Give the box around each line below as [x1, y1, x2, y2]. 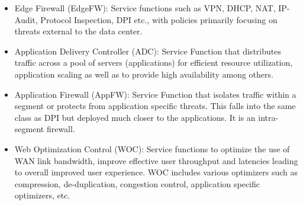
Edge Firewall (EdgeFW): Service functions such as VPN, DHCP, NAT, [14, 2, 276, 14]
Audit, [14, 13, 38, 25]
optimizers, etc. [14, 189, 70, 201]
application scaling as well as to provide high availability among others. [14, 68, 273, 80]
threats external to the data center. [14, 25, 143, 37]
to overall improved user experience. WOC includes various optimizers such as [14, 166, 298, 178]
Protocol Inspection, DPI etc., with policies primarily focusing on [40, 13, 278, 25]
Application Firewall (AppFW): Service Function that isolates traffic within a [14, 88, 296, 100]
